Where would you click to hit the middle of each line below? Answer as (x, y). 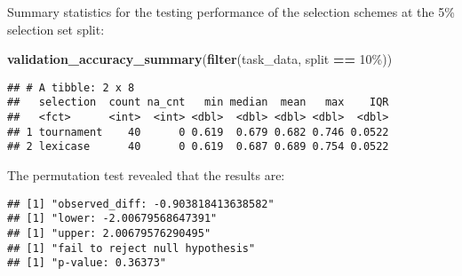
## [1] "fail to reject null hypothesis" (131, 248)
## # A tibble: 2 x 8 (71, 87)
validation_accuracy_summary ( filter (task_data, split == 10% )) (200, 59)
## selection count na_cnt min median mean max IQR (198, 103)
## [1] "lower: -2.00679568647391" (112, 219)
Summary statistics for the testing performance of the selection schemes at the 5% (231, 12)
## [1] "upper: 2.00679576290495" (109, 233)
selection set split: (56, 29)
